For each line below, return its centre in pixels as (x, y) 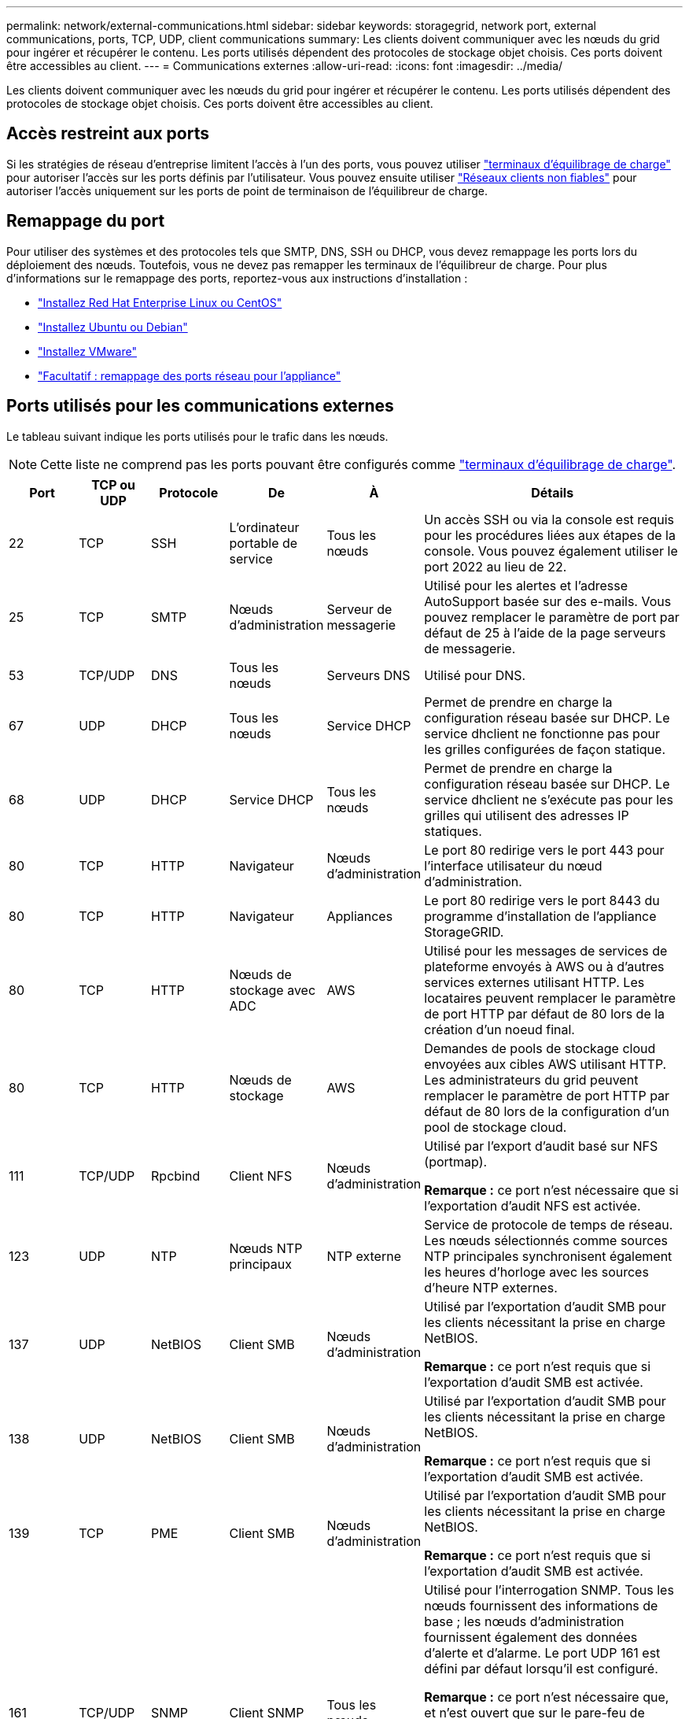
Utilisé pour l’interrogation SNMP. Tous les (549, 1590)
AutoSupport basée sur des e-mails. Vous (548, 601)
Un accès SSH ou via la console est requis (549, 519)
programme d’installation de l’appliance (540, 916)
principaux (260, 1264)
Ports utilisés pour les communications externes (200, 406)
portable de (263, 543)
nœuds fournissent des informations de (541, 1605)
